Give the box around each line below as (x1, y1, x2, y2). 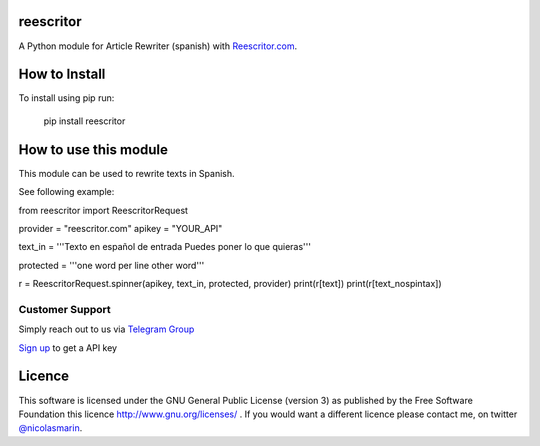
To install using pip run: (18, 92, 115, 104)
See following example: (18, 186, 115, 198)
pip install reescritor (43, 115, 126, 127)
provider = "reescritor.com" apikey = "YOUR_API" (18, 222, 223, 234)
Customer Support (18, 302, 112, 316)
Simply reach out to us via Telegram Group (18, 323, 195, 335)
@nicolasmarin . (18, 422, 83, 434)
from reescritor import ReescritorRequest (18, 204, 189, 216)
